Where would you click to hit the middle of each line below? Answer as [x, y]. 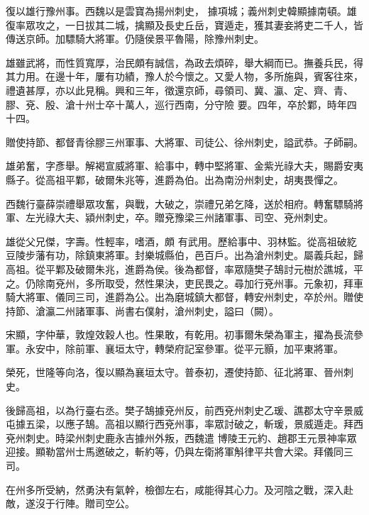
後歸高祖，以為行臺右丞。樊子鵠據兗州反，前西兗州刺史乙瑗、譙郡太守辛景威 [184, 410]
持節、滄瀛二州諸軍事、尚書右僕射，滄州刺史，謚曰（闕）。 [142, 310]
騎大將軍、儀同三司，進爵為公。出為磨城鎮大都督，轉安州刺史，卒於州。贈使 [184, 297]
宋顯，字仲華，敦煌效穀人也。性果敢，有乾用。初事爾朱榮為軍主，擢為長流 [180, 334]
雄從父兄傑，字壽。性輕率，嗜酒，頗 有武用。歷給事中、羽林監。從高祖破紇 [181, 241]
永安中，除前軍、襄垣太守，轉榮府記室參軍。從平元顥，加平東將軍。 [184, 348]
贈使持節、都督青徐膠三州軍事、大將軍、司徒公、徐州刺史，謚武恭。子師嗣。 [184, 142]
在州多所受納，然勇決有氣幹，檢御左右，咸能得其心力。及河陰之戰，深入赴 [180, 489]
